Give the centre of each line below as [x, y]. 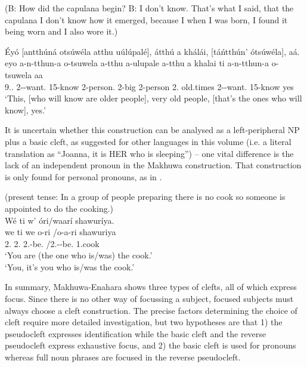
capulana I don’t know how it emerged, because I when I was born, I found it [146, 19]
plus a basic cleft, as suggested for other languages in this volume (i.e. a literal [148, 141]
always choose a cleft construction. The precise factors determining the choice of [151, 310]
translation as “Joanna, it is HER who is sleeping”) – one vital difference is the [149, 153]
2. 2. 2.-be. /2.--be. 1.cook [52, 243]
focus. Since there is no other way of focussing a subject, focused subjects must [149, 299]
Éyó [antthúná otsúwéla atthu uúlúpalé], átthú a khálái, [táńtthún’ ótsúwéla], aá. [152, 51]
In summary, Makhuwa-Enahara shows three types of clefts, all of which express [151, 287]
